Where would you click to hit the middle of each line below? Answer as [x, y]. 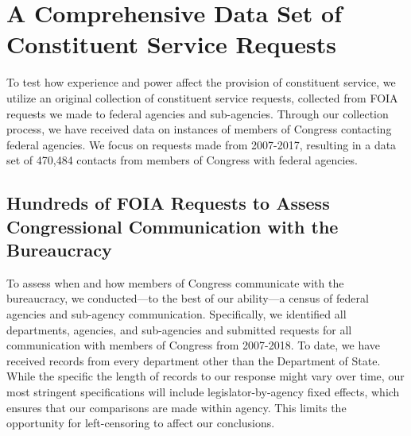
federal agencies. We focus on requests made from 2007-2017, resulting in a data [202, 144]
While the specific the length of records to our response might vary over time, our [205, 376]
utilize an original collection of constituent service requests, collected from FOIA [202, 97]
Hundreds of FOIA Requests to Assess [168, 203]
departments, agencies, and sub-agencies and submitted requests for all [179, 329]
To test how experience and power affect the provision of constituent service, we [201, 82]
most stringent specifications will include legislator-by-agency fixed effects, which [203, 392]
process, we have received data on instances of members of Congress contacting [199, 129]
